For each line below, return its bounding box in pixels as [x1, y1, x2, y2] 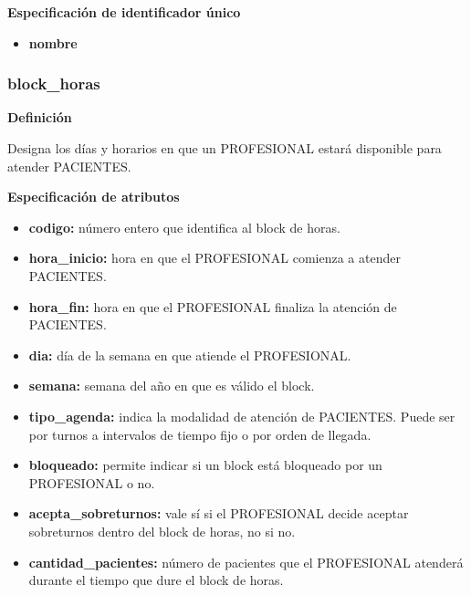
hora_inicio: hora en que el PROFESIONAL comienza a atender [28, 248, 401, 267]
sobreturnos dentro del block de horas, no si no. [28, 521, 296, 540]
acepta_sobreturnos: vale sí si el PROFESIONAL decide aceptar [28, 504, 409, 523]
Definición [7, 108, 72, 127]
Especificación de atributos [7, 187, 180, 206]
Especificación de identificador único [7, 3, 241, 21]
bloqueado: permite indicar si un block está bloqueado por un [28, 455, 382, 475]
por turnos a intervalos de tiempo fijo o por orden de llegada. [28, 424, 372, 444]
